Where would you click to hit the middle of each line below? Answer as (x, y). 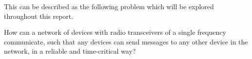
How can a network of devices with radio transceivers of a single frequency (115, 32)
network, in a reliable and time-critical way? (70, 51)
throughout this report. (39, 16)
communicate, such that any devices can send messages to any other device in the (126, 41)
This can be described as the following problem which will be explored (109, 6)
